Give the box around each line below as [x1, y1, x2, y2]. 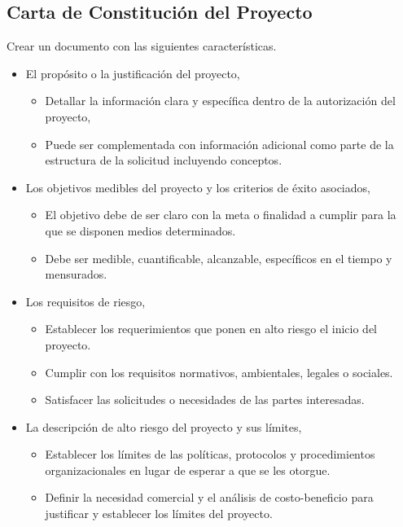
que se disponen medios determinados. [45, 222, 236, 239]
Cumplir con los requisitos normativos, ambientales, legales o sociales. [45, 363, 393, 380]
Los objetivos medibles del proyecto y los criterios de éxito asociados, [25, 178, 370, 195]
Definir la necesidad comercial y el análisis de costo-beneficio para [45, 489, 374, 506]
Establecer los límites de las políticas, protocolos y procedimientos [45, 446, 375, 463]
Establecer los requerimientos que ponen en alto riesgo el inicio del [45, 320, 378, 337]
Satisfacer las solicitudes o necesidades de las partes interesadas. [45, 391, 365, 408]
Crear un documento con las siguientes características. [7, 37, 277, 55]
